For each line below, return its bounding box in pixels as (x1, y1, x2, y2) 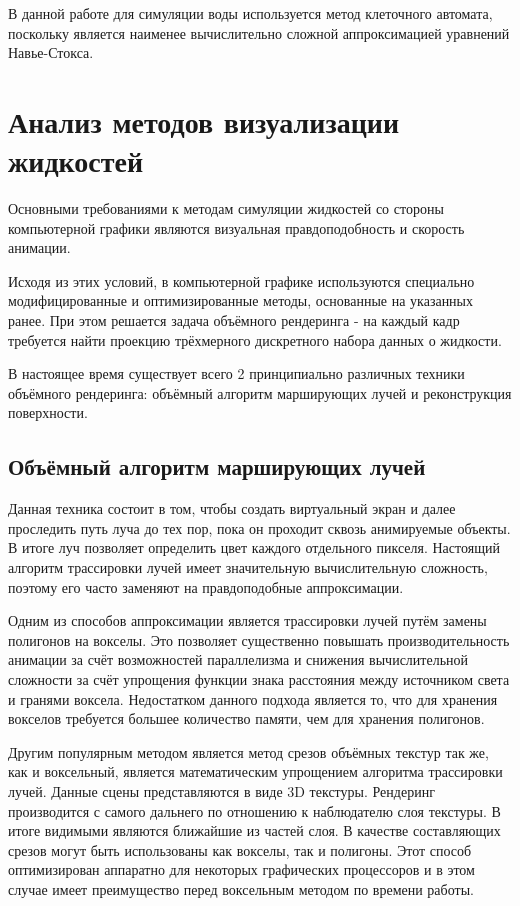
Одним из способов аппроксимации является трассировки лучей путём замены (8, 610, 487, 631)
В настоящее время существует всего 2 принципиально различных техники (8, 363, 465, 384)
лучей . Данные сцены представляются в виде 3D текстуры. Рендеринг (8, 780, 435, 801)
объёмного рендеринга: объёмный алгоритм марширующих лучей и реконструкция (8, 382, 512, 403)
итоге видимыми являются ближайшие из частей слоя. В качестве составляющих (8, 820, 501, 841)
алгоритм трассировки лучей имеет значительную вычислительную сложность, (8, 557, 488, 578)
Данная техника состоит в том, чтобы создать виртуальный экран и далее (8, 498, 456, 519)
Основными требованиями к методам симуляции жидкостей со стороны (8, 198, 444, 219)
